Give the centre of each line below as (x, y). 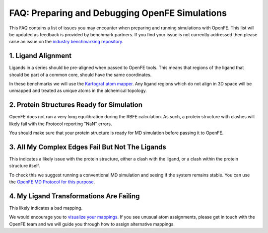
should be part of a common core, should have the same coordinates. (80, 75)
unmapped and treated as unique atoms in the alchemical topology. (78, 91)
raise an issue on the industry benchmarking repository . (66, 42)
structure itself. (25, 166)
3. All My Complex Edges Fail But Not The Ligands (88, 147)
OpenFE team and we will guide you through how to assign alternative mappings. (92, 224)
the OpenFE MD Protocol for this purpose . (52, 182)
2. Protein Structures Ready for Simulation (76, 105)
